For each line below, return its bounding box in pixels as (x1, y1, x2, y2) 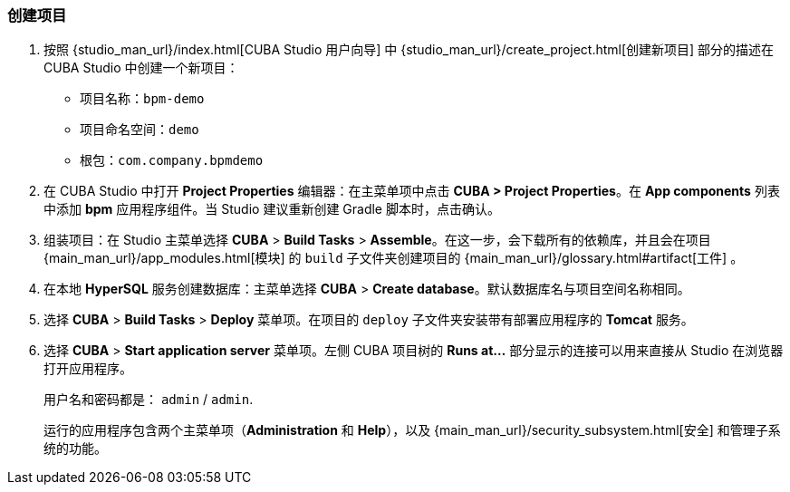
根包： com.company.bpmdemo (80, 152, 264, 169)
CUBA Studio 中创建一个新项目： (43, 60, 239, 76)
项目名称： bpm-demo (80, 91, 205, 107)
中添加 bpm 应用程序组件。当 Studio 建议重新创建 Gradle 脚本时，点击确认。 (43, 201, 500, 217)
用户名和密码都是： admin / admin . (43, 391, 254, 408)
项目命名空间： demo (80, 121, 199, 138)
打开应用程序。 (43, 361, 132, 377)
